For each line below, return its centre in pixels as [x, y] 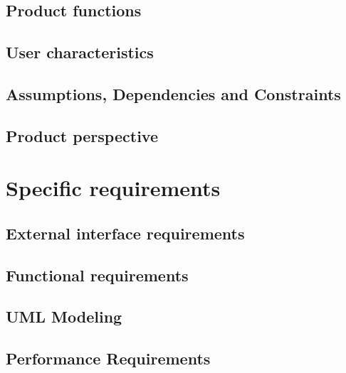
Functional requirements [97, 275]
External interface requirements [125, 233]
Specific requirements [113, 188]
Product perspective [82, 135]
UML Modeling [64, 317]
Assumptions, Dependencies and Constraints [173, 93]
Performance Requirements [108, 358]
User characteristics [80, 52]
